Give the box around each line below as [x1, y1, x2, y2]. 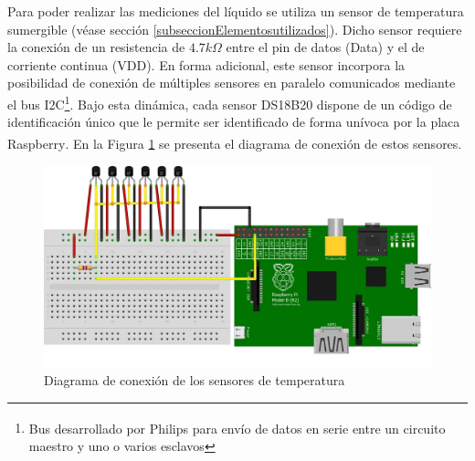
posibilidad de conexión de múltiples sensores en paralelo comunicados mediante [7, 73, 456, 92]
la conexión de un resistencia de [7, 37, 185, 57]
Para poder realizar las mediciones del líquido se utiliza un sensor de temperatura [7, 2, 464, 20]
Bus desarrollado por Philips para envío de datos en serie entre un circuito [28, 418, 446, 437]
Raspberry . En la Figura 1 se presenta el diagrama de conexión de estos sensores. [7, 133, 462, 152]
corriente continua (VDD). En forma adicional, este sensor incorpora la [7, 55, 406, 74]
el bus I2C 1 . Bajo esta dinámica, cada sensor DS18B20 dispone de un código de [7, 91, 452, 113]
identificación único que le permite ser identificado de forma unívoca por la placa [7, 112, 460, 131]
